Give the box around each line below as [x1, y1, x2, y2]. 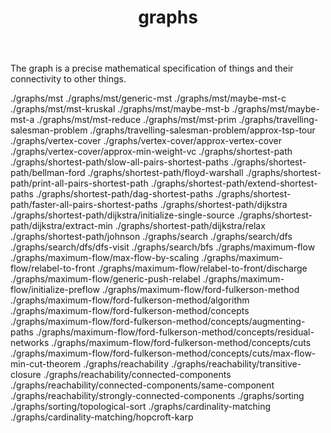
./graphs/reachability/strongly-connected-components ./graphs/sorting [10, 390, 305, 402]
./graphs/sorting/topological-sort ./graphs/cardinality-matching [10, 401, 272, 413]
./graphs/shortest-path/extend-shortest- [150, 177, 318, 190]
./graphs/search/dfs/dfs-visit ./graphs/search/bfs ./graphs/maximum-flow [10, 241, 316, 253]
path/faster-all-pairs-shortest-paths [10, 199, 158, 211]
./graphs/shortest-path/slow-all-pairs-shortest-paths [10, 156, 229, 168]
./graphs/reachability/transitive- [171, 358, 302, 370]
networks [10, 337, 50, 349]
